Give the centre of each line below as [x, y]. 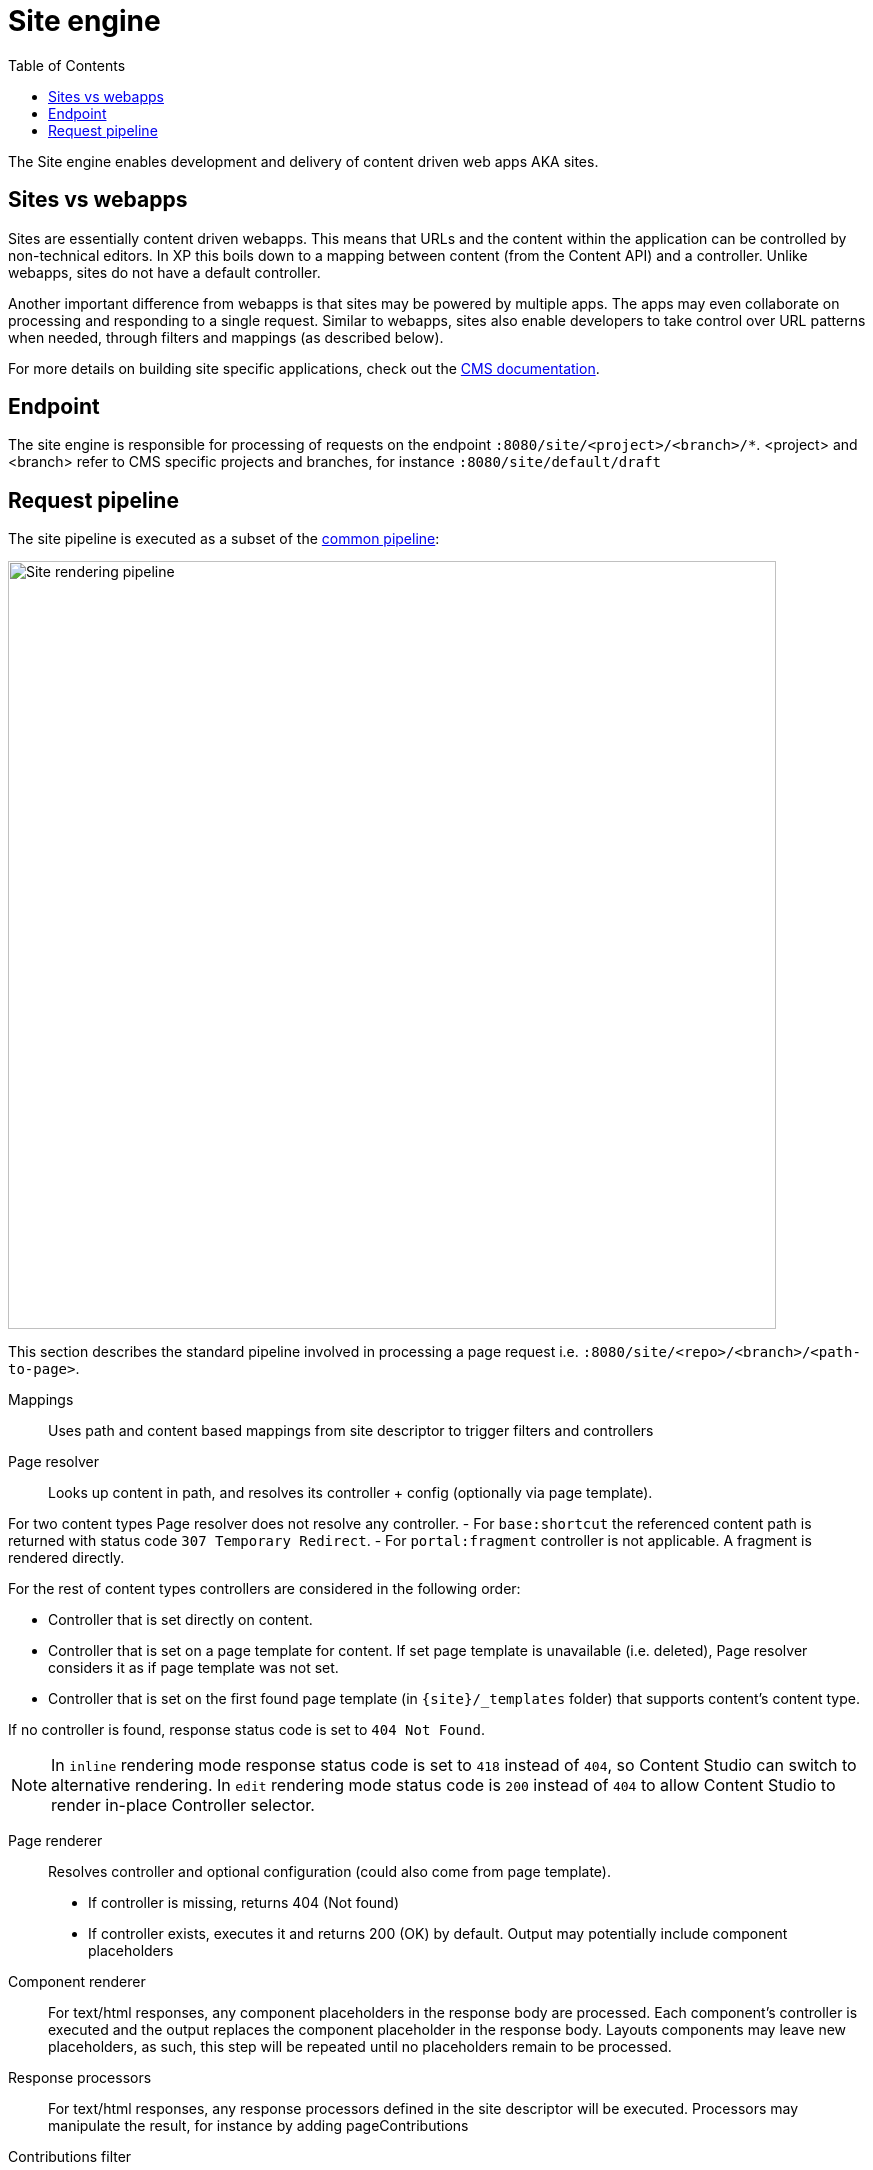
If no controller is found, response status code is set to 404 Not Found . [246, 1730]
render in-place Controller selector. [183, 1805]
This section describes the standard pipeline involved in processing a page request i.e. [293, 1352]
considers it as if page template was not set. [193, 1668]
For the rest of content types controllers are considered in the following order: [264, 1589]
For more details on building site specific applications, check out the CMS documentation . [304, 368]
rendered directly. [66, 1558]
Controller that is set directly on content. [180, 1620]
